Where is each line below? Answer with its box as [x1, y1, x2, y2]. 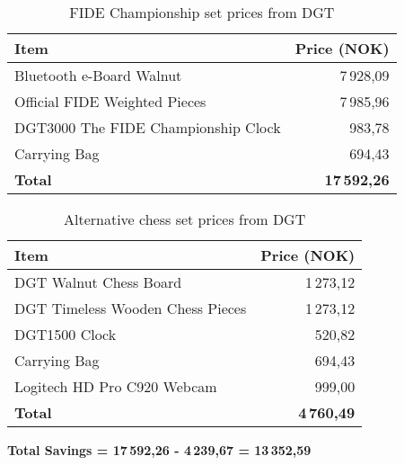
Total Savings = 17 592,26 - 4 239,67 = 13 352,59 [7, 441, 312, 459]
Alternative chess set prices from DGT [64, 209, 306, 229]
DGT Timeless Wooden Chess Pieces [14, 298, 247, 318]
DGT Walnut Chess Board [14, 272, 182, 292]
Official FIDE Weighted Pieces [14, 91, 206, 112]
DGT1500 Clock [14, 324, 117, 344]
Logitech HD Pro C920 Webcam [14, 376, 217, 397]
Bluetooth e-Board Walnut [14, 65, 182, 85]
